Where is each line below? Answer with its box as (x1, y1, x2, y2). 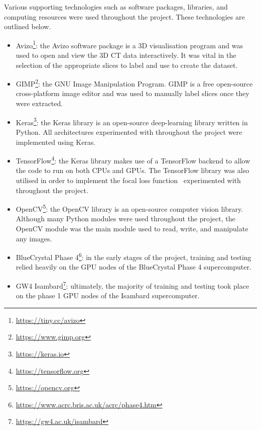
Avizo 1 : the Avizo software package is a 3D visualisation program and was (16, 38, 243, 50)
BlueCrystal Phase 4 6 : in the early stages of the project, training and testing (16, 250, 251, 262)
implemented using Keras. (16, 136, 96, 147)
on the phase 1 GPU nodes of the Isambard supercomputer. (16, 290, 200, 301)
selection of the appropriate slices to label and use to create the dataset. (16, 59, 238, 70)
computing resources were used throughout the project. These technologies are (4, 11, 245, 22)
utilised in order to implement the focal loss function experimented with (16, 175, 241, 185)
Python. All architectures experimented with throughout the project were (16, 126, 242, 137)
